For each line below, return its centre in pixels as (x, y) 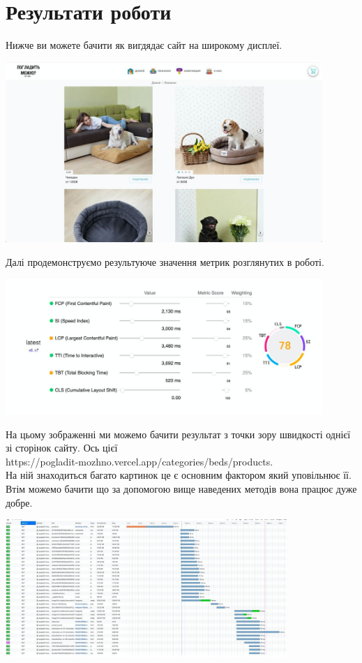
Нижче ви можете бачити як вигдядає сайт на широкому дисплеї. (144, 45)
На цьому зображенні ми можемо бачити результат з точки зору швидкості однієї (178, 434)
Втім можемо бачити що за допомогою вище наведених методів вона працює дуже (181, 489)
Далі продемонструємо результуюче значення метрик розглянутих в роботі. (165, 262)
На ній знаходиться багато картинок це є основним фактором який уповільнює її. (179, 475)
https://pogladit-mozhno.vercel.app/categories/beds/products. (139, 461)
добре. (19, 502)
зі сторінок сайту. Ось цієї (62, 448)
